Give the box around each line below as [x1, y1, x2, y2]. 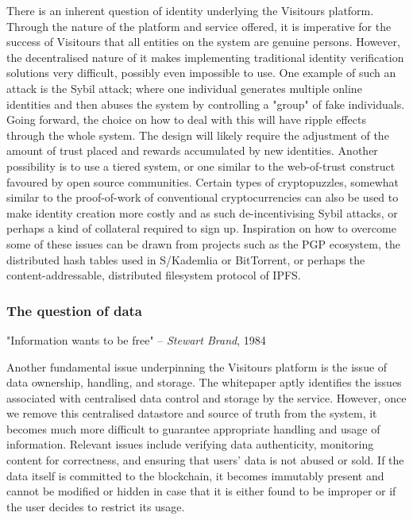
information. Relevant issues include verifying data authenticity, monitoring [6, 436, 374, 453]
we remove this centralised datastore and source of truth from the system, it [6, 405, 377, 422]
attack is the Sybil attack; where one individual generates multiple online [6, 79, 362, 96]
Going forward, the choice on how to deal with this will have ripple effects [6, 111, 367, 128]
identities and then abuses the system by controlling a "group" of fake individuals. [6, 95, 405, 112]
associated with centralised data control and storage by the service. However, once [6, 389, 407, 406]
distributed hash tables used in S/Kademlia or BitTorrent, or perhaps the [6, 251, 365, 268]
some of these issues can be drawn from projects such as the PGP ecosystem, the [6, 235, 400, 252]
